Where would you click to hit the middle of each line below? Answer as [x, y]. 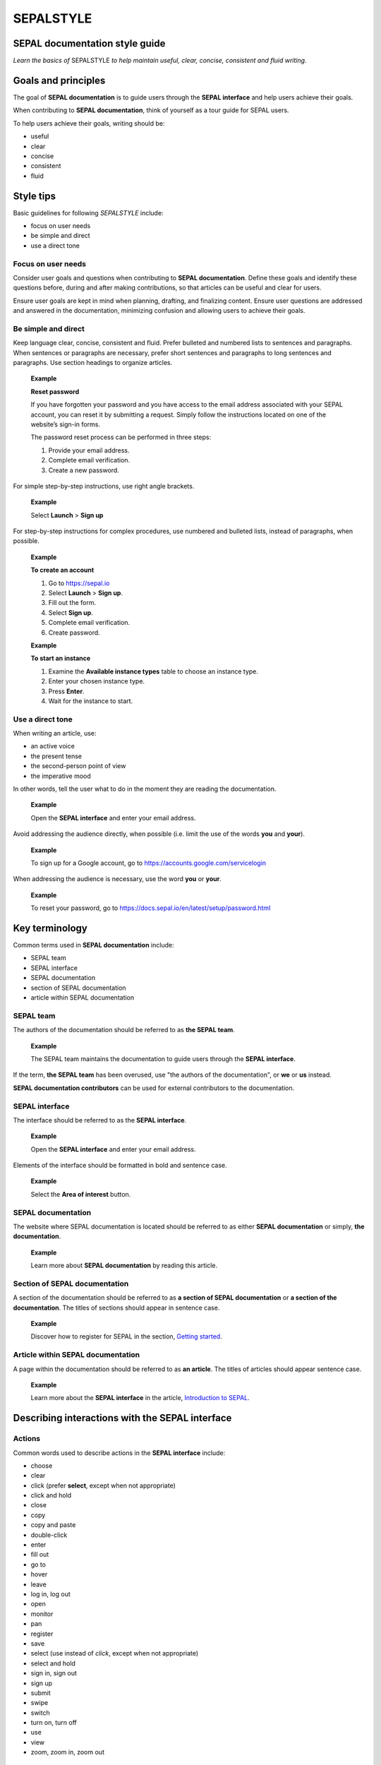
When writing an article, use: [55, 734]
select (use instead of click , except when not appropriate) [115, 1653]
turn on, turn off [54, 1723]
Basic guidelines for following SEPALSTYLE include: [88, 213]
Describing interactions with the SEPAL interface [122, 1418]
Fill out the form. [72, 603]
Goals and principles [59, 80]
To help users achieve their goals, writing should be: [89, 123]
